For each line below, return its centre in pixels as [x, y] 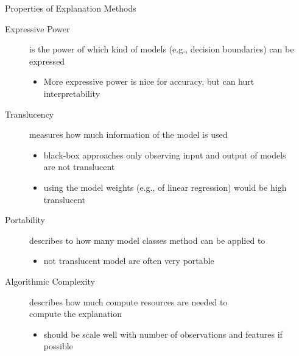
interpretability [72, 93]
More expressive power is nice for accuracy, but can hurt [149, 81]
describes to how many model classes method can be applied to [147, 240]
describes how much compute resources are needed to [128, 301]
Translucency [30, 114]
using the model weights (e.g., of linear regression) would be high [165, 187]
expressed [47, 61]
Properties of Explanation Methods [71, 8]
